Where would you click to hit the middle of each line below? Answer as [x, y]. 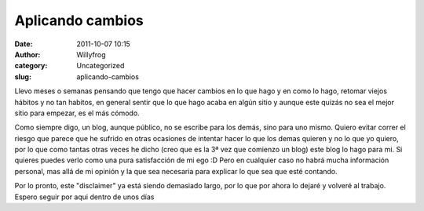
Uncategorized [101, 66]
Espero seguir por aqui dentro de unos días [84, 197]
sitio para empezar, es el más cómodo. [77, 113]
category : [31, 66]
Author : [27, 54]
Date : [24, 44]
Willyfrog [91, 54]
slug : [23, 76]
